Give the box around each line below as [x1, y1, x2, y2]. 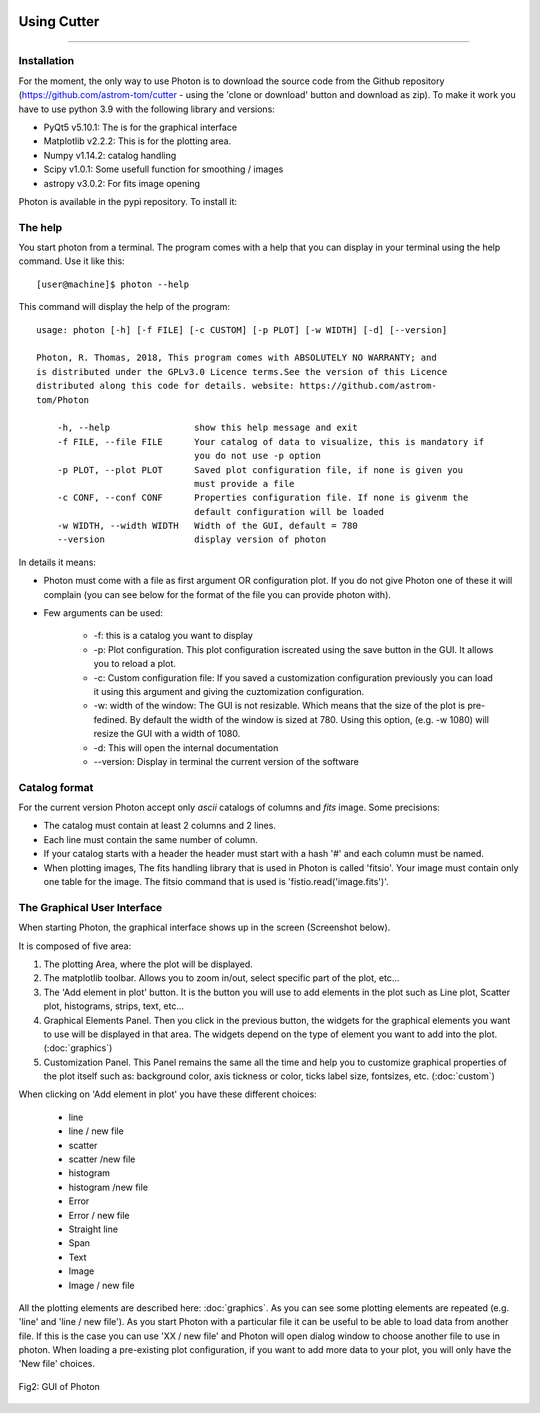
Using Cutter [18, 13, 100, 30]
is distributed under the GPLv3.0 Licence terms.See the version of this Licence [36, 366, 448, 377]
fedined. [93, 713, 128, 725]
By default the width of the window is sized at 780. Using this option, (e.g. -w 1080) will [129, 713, 490, 725]
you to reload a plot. [93, 658, 177, 670]
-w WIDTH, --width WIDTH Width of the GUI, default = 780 [56, 520, 359, 532]
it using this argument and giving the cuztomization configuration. [93, 685, 365, 697]
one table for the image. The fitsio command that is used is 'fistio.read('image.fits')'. [43, 876, 389, 888]
